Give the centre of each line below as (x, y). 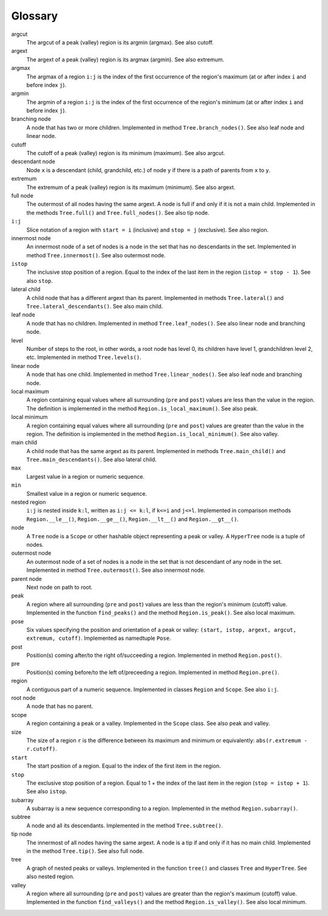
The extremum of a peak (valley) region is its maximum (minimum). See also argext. (131, 187)
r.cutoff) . (42, 749)
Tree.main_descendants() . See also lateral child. (92, 460)
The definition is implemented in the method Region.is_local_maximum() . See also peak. (142, 408)
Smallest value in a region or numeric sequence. (87, 493)
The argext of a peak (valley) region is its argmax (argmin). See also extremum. (125, 59)
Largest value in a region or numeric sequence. (86, 476)
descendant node (33, 162)
